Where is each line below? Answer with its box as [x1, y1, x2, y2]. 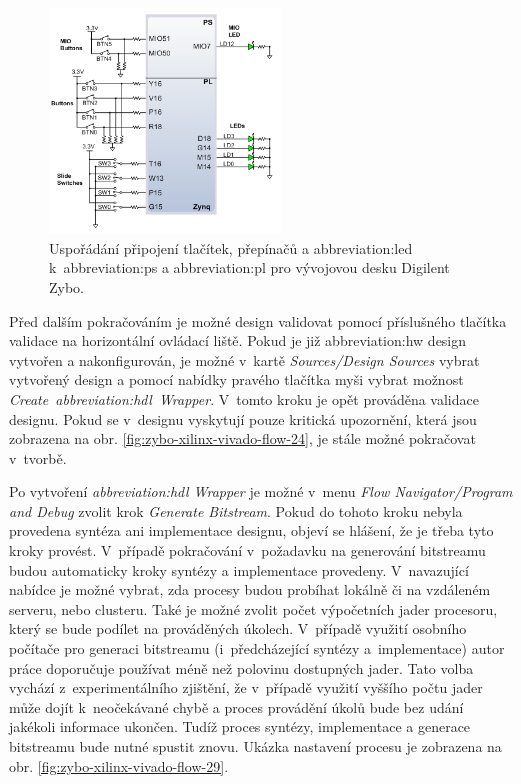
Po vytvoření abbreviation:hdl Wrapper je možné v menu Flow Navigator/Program [9, 481, 513, 502]
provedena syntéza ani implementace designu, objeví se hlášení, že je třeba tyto [9, 520, 494, 541]
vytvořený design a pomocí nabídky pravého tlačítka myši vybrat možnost [9, 369, 464, 390]
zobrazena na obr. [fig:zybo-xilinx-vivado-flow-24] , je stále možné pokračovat [9, 428, 476, 449]
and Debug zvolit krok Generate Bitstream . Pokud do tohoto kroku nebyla [9, 500, 463, 521]
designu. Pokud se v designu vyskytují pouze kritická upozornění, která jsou [9, 408, 477, 429]
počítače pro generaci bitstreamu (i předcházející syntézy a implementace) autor [9, 638, 505, 659]
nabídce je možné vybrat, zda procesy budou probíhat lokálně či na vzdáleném [9, 579, 491, 600]
